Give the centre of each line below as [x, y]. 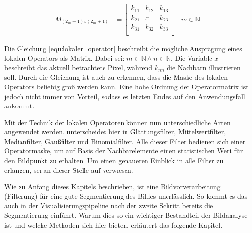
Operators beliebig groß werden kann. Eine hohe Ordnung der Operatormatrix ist [126, 86]
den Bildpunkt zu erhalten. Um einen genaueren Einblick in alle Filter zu [114, 160]
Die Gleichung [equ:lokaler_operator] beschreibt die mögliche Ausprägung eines [123, 48]
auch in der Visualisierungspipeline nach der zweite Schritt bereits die [109, 205]
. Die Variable [191, 58]
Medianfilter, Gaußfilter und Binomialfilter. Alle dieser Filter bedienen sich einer [125, 141]
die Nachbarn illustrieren [204, 67]
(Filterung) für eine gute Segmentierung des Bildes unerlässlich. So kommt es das [126, 196]
